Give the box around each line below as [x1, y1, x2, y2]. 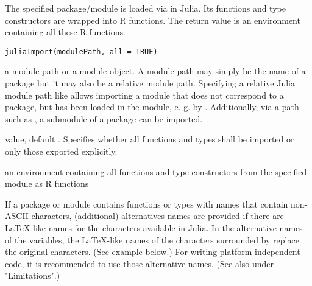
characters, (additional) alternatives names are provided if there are [31, 209, 284, 222]
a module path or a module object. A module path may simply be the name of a [5, 65, 306, 77]
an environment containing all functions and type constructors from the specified [5, 165, 307, 178]
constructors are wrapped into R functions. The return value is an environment [5, 13, 300, 26]
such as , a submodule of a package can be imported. [5, 112, 203, 125]
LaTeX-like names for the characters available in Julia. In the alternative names [5, 221, 303, 234]
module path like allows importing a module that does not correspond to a [5, 88, 284, 101]
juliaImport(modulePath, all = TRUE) [5, 47, 158, 56]
